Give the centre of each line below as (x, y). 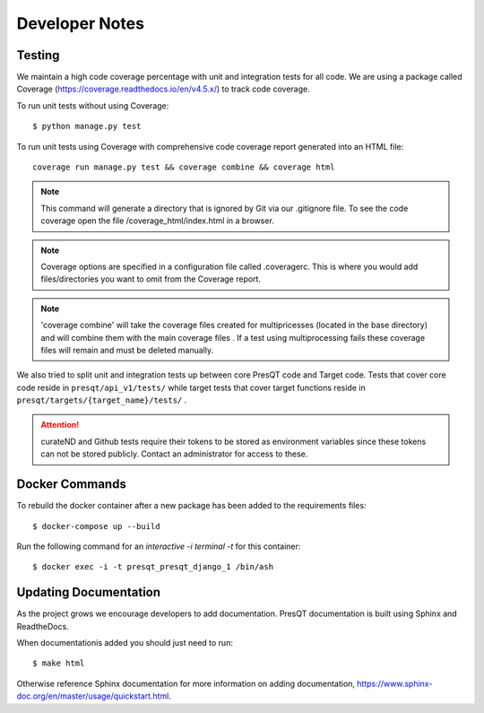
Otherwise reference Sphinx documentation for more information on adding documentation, (186, 683)
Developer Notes (81, 23)
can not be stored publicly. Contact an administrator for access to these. (174, 454)
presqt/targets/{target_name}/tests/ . (102, 400)
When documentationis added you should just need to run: (125, 643)
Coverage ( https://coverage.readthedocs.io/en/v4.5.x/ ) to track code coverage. (163, 89)
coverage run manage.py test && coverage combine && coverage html (184, 167)
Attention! (60, 425)
